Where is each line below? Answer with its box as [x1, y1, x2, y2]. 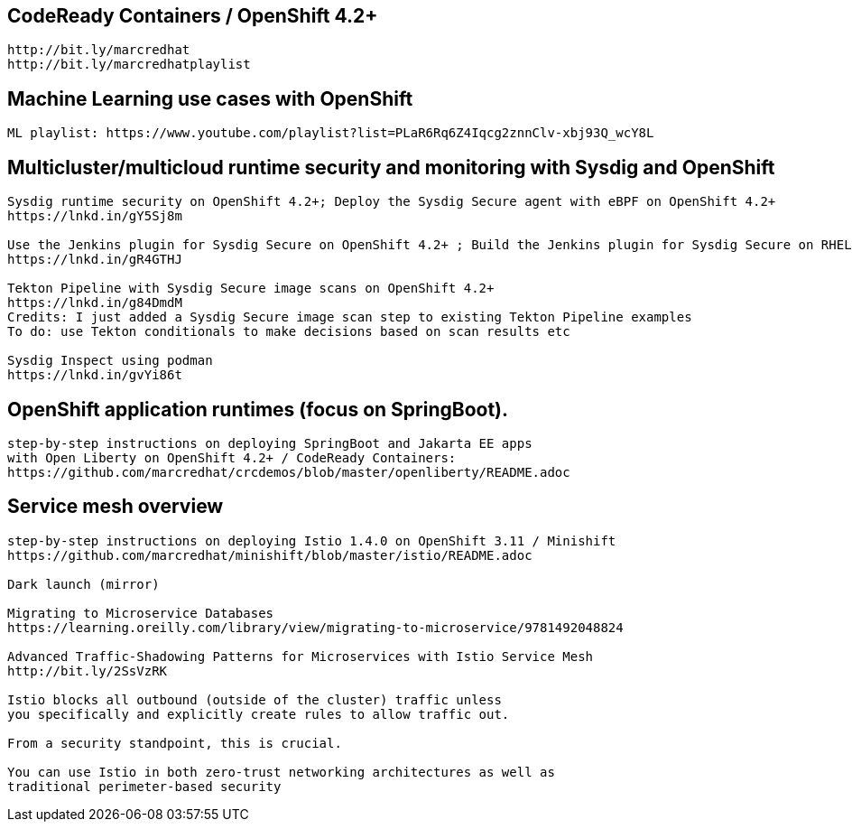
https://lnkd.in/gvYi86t [7, 368, 182, 383]
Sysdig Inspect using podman [7, 353, 213, 368]
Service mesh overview [7, 495, 224, 518]
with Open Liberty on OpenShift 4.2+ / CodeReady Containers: [7, 450, 457, 465]
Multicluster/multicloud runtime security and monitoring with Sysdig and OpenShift [7, 155, 775, 179]
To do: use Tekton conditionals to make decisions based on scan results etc [7, 324, 570, 340]
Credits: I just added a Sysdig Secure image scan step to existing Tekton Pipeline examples [7, 310, 692, 325]
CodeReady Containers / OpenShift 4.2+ [7, 5, 378, 27]
